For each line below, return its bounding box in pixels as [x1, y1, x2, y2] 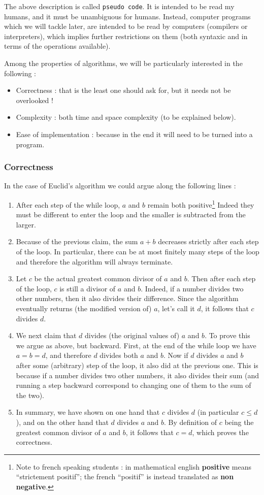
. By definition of [163, 416, 217, 427]
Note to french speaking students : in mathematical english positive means [16, 461, 251, 472]
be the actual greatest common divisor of [34, 273, 162, 284]
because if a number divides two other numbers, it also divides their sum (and [16, 370, 259, 380]
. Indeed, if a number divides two [141, 283, 244, 293]
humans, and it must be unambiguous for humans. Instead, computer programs [4, 11, 251, 21]
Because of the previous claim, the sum [16, 236, 138, 247]
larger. [16, 219, 36, 229]
